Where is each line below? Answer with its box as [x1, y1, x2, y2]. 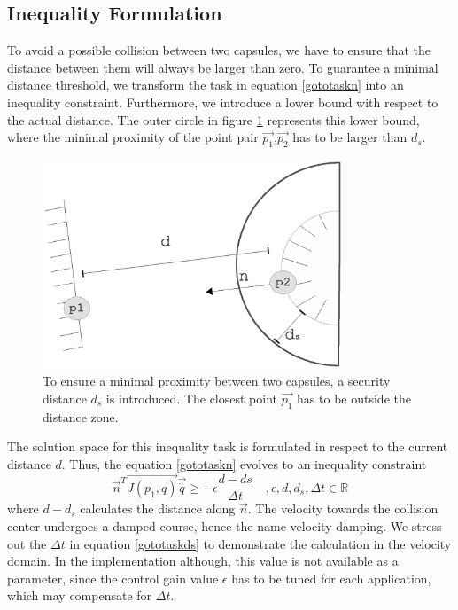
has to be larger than [292, 128, 408, 146]
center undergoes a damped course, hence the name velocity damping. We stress [7, 516, 442, 535]
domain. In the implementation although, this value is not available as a [7, 551, 399, 570]
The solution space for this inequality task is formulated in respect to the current [7, 437, 448, 456]
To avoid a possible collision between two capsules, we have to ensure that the [7, 41, 431, 59]
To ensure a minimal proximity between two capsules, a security [43, 371, 391, 390]
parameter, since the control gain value [7, 568, 219, 587]
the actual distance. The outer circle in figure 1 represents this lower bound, [7, 110, 420, 129]
